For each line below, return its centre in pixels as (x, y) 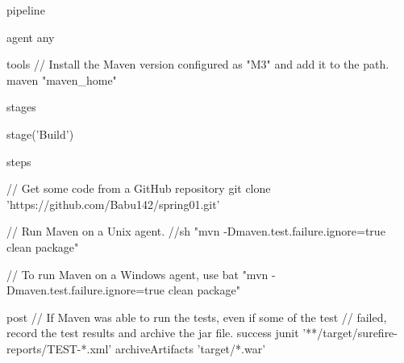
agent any (31, 37)
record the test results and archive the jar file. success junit (153, 333)
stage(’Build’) (40, 134)
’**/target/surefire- (350, 333)
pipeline (26, 10)
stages (21, 107)
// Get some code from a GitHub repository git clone (139, 188)
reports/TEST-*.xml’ (59, 348)
